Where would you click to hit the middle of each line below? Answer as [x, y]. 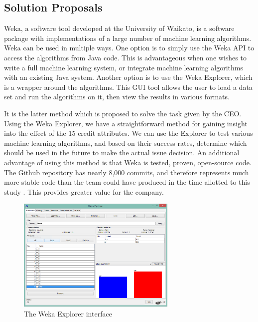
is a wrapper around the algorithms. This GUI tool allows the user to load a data [128, 87]
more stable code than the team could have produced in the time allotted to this [127, 182]
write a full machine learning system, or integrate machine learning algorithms [124, 67]
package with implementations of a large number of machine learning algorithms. [128, 38]
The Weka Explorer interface [68, 314]
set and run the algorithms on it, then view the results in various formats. [117, 97]
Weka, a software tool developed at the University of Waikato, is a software [119, 28]
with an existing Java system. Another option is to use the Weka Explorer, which [128, 77]
